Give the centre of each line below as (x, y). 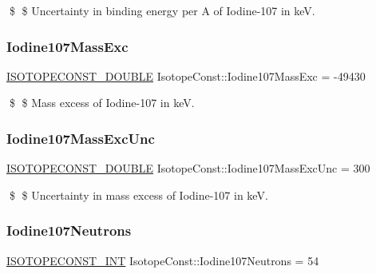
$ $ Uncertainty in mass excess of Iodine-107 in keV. (139, 195)
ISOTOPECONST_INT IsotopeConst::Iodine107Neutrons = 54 (163, 260)
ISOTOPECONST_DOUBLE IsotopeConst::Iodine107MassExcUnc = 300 (188, 168)
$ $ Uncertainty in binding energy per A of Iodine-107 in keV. (162, 10)
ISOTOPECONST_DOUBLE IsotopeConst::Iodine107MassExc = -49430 (186, 75)
